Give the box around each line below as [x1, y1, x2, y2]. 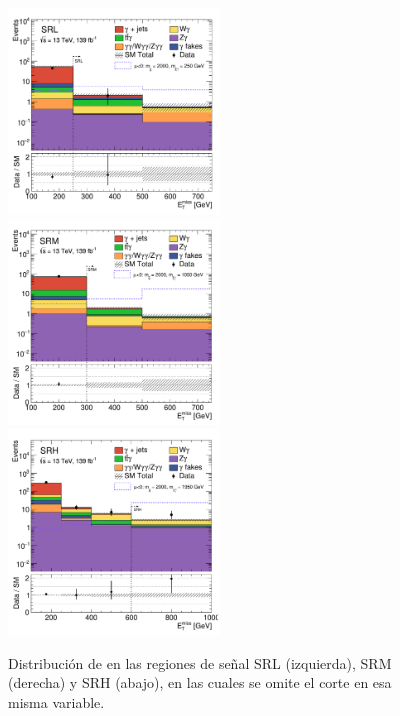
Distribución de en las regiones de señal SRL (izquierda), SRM [8, 652, 392, 673]
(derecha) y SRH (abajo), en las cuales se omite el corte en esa [8, 672, 392, 693]
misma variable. [8, 691, 105, 712]
